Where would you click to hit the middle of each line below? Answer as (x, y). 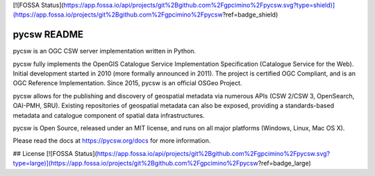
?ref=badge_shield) (250, 15)
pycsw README (48, 35)
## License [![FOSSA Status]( (55, 153)
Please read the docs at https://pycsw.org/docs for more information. (112, 141)
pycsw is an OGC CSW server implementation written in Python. (105, 51)
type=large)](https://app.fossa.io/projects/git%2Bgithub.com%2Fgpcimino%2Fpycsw (135, 164)
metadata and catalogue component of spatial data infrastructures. (109, 115)
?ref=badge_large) (285, 164)
